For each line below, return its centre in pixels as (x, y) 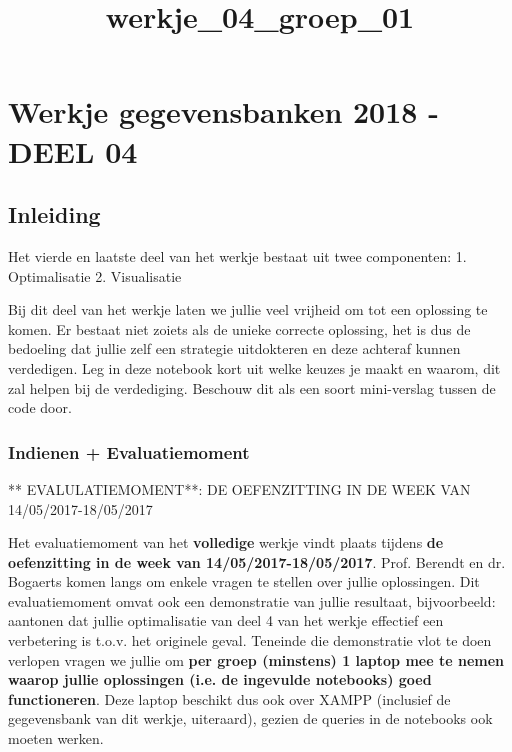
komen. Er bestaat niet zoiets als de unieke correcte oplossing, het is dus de (239, 328)
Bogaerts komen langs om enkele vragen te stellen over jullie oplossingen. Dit (244, 581)
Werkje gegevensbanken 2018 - (223, 111)
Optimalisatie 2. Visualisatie (95, 275)
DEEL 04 (73, 150)
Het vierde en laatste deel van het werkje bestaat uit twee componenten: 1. (237, 255)
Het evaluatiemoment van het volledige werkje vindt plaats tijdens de (226, 542)
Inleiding (54, 214)
